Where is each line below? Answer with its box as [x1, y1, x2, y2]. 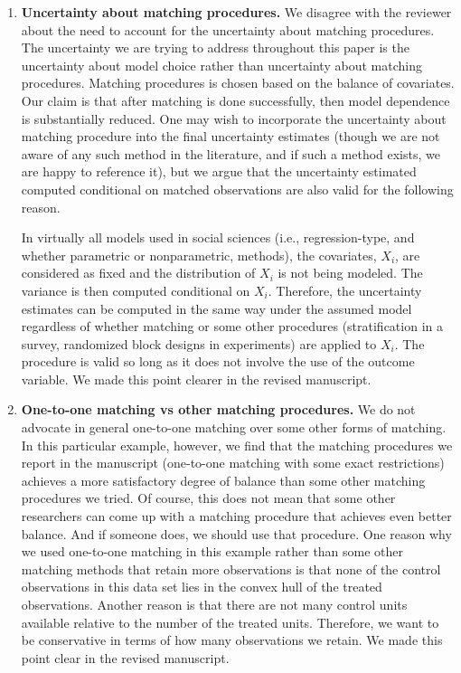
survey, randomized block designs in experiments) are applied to [21, 334, 377, 353]
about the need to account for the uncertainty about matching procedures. [21, 20, 435, 39]
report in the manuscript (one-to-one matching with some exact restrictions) [21, 453, 445, 472]
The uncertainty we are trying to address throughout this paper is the [21, 38, 409, 57]
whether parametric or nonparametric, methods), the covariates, [21, 245, 377, 264]
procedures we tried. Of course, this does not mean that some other [21, 488, 396, 507]
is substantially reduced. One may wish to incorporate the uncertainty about [21, 109, 447, 128]
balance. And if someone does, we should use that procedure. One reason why [21, 524, 452, 543]
